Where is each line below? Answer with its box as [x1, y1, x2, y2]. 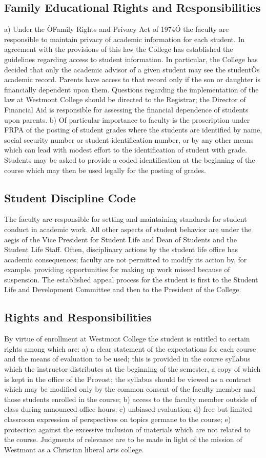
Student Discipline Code [4, 189, 136, 205]
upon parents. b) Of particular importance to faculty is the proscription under [4, 114, 250, 125]
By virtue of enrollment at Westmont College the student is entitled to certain [4, 333, 250, 344]
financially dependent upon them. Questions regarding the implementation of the [4, 84, 259, 94]
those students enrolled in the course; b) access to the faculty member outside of [4, 393, 257, 404]
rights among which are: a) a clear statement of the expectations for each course [4, 343, 256, 354]
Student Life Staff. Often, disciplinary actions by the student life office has [4, 244, 238, 255]
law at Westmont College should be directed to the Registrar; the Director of [4, 94, 246, 105]
